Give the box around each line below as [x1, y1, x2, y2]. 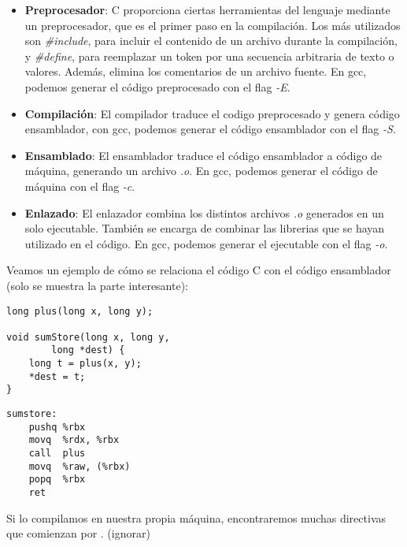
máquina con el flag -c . [24, 177, 135, 194]
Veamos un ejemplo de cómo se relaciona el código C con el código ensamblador [6, 262, 391, 278]
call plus [28, 448, 86, 460]
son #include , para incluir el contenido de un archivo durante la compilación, [24, 32, 398, 49]
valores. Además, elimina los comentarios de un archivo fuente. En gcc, [24, 63, 367, 80]
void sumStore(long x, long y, [6, 331, 170, 343]
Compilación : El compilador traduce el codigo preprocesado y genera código [24, 105, 400, 121]
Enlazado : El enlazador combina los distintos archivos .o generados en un [24, 204, 384, 221]
